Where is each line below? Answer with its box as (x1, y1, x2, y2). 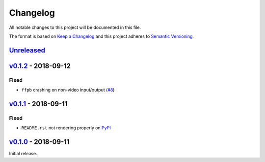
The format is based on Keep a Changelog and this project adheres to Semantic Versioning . (9, 33, 194, 39)
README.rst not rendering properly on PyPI (21, 125, 111, 131)
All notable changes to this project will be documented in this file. (9, 24, 141, 30)
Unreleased (9, 46, 46, 54)
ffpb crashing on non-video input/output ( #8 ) (21, 87, 115, 93)
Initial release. (9, 151, 37, 157)
